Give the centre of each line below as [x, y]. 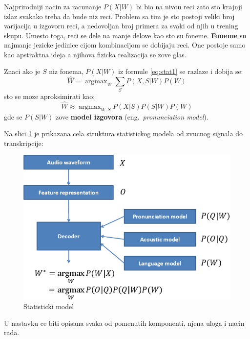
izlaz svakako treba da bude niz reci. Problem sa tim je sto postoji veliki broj [119, 16]
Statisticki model [49, 306]
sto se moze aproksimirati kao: [50, 96]
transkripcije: [24, 143]
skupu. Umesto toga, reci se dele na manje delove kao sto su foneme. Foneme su [125, 35]
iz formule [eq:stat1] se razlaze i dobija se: [181, 71]
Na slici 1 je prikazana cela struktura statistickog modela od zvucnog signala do [123, 133]
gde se [13, 117]
